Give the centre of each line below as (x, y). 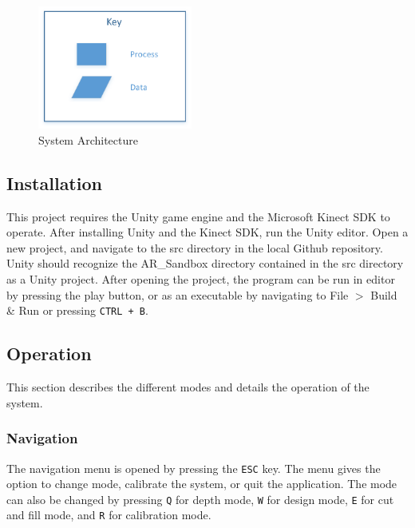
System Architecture (88, 139)
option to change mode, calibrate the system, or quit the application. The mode (202, 484)
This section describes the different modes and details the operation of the (188, 387)
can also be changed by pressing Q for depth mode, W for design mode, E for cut (200, 499)
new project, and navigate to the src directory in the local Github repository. (195, 247)
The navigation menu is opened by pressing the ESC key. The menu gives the (194, 468)
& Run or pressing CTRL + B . (77, 310)
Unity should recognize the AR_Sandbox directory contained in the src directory (205, 263)
